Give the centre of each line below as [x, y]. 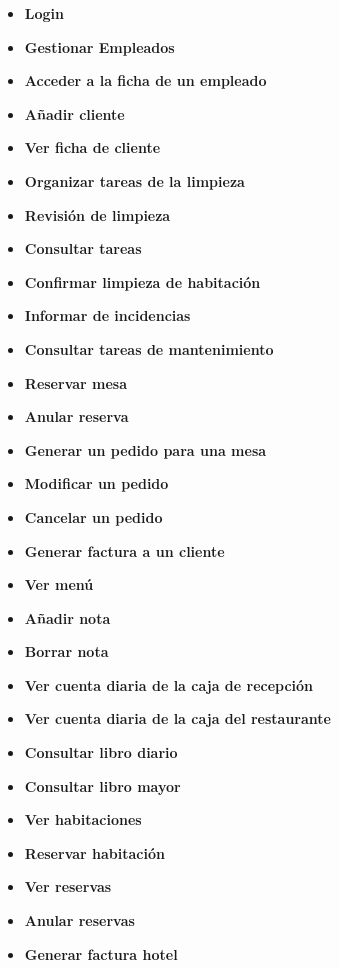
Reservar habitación [94, 852]
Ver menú [59, 584]
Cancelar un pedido [93, 516]
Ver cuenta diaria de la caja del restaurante [177, 718]
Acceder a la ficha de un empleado [145, 80]
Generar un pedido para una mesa [145, 449]
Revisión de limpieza [97, 214]
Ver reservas [68, 886]
